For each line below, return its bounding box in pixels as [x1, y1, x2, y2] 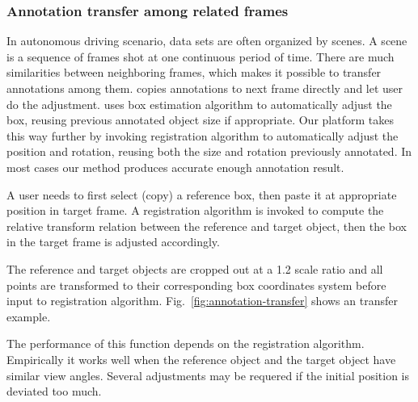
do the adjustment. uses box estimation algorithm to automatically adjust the [6, 95, 392, 112]
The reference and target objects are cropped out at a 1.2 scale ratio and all [6, 260, 383, 277]
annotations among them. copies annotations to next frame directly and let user [6, 80, 403, 96]
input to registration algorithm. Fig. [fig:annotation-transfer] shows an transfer [6, 292, 398, 309]
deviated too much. [6, 383, 102, 400]
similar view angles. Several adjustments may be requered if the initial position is [6, 366, 410, 383]
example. [6, 308, 51, 325]
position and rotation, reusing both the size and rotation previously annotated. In [6, 143, 412, 160]
